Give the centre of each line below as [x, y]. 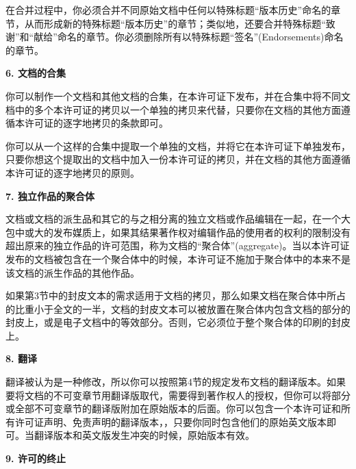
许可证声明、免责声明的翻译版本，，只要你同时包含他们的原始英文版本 [170, 421]
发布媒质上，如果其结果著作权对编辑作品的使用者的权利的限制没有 [202, 232]
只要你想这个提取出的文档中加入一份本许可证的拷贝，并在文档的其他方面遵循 [178, 159]
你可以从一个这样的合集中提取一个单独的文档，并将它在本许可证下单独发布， [178, 145]
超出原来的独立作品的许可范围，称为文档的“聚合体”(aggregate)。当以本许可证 [178, 245]
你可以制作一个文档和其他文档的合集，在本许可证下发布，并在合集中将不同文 [178, 96]
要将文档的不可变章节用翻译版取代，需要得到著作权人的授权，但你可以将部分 [178, 395]
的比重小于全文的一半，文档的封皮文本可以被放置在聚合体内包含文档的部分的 [178, 308]
